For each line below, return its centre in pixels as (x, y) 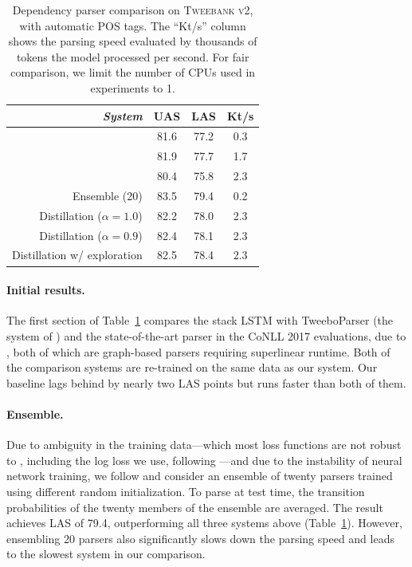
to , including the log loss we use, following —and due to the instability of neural (204, 460)
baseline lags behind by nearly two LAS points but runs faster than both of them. (206, 382)
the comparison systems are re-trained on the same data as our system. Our (192, 367)
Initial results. (46, 290)
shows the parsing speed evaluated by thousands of (133, 41)
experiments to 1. (133, 87)
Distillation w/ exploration (77, 255)
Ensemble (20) (107, 195)
